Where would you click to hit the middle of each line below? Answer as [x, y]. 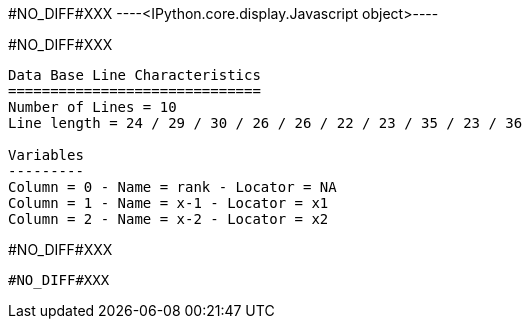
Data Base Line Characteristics [134, 75]
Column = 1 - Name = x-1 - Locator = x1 [168, 203]
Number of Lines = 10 [92, 107]
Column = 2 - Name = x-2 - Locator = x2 [168, 219]
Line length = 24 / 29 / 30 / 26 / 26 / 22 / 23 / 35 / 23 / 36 [265, 123]
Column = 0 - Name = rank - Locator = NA [172, 187]
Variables [46, 155]
